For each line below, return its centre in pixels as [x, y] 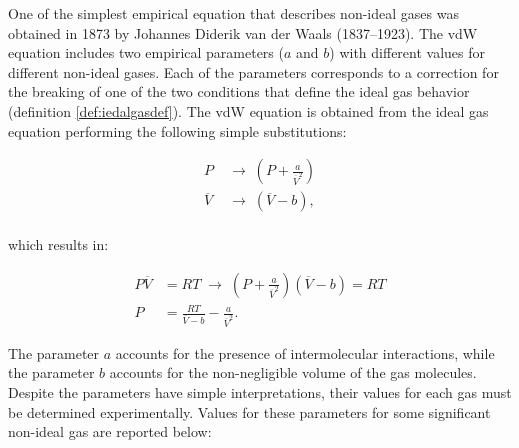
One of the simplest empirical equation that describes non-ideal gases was [233, 13]
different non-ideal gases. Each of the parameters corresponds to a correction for [253, 71]
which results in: [58, 244]
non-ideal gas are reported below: [110, 431]
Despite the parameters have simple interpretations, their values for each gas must [260, 392]
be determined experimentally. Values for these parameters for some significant [249, 411]
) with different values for [407, 52]
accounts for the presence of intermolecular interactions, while [305, 352]
